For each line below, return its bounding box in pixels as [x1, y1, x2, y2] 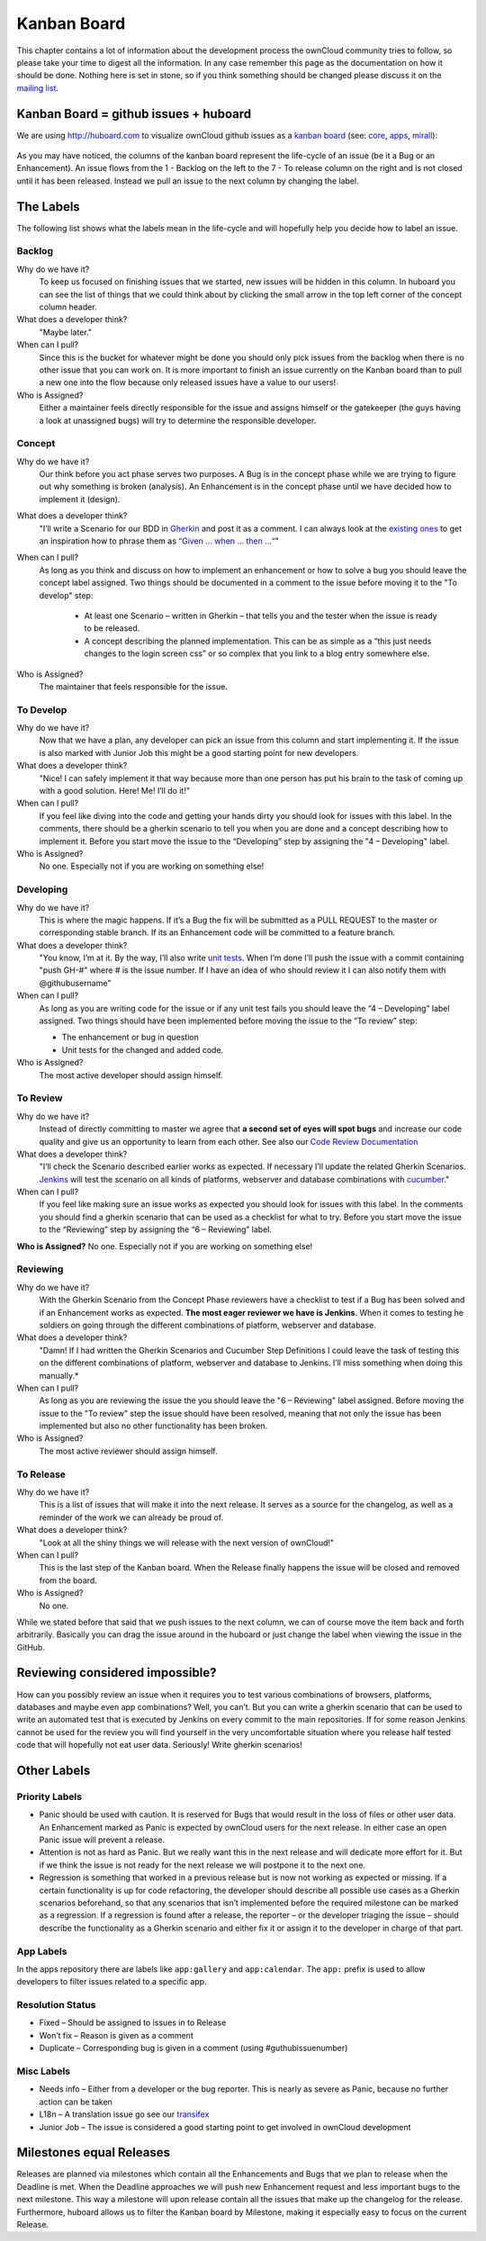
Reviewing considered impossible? [16, 1665, 217, 1680]
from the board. [39, 1575, 98, 1586]
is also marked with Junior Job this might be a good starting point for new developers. [39, 747, 359, 758]
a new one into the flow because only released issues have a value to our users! [39, 377, 337, 388]
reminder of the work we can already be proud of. [39, 1512, 224, 1523]
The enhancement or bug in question [61, 1031, 200, 1043]
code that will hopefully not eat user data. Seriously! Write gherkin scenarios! [16, 1740, 303, 1750]
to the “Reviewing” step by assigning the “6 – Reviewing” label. [39, 1224, 273, 1235]
